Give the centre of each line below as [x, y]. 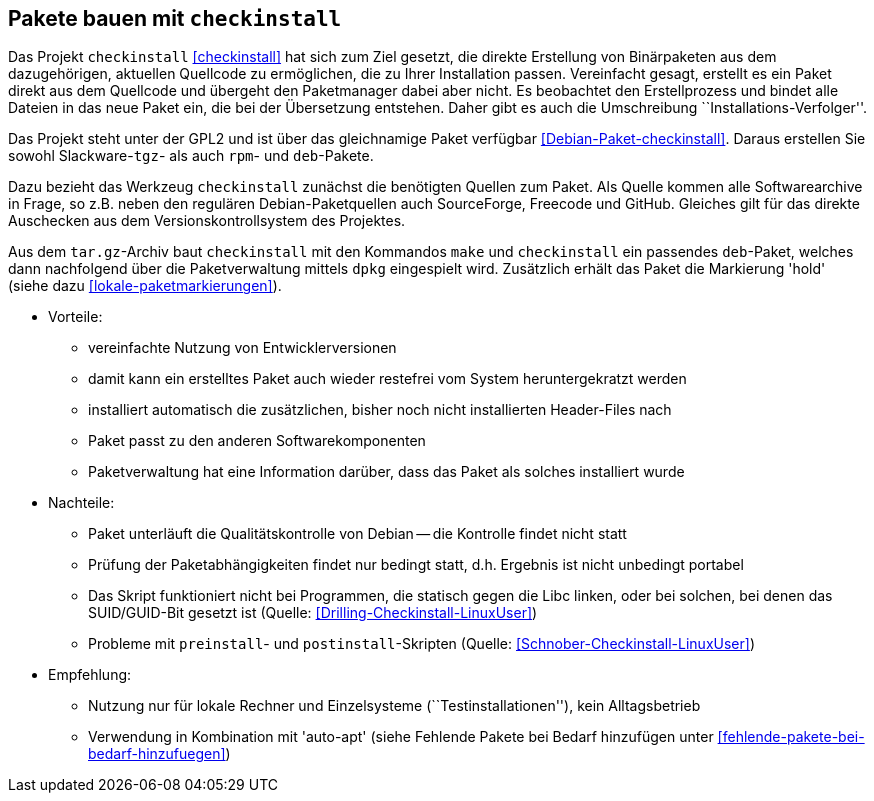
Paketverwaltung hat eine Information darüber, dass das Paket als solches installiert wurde [386, 472]
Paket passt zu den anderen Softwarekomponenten [257, 441]
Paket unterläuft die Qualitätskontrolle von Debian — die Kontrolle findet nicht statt [357, 534]
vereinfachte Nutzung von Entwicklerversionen [242, 348]
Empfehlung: [90, 675]
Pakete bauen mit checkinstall [175, 18]
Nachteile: [81, 503]
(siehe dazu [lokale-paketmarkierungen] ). [145, 286]
